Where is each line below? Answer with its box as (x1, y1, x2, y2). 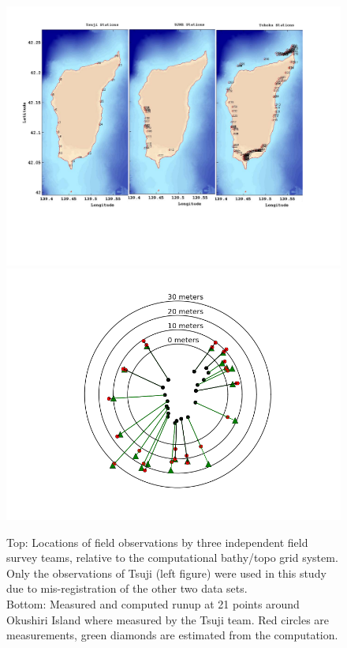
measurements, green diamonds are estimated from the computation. (6, 627, 338, 643)
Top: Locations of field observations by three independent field (6, 533, 308, 550)
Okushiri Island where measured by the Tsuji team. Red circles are (6, 611, 330, 627)
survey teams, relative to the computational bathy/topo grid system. (6, 549, 338, 566)
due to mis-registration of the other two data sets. (6, 580, 248, 597)
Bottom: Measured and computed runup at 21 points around (6, 596, 300, 612)
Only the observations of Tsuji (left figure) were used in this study (6, 564, 326, 581)
